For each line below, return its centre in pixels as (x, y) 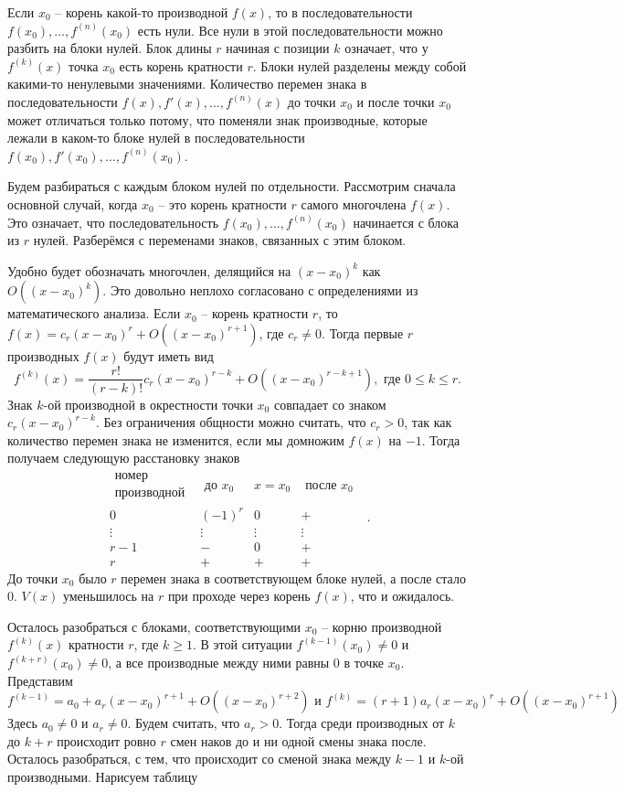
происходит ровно (106, 740)
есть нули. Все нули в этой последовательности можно (290, 30)
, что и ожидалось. (402, 596)
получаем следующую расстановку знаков (124, 458)
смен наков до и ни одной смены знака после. (298, 740)
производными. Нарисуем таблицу (103, 776)
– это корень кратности (222, 203)
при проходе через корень (239, 596)
